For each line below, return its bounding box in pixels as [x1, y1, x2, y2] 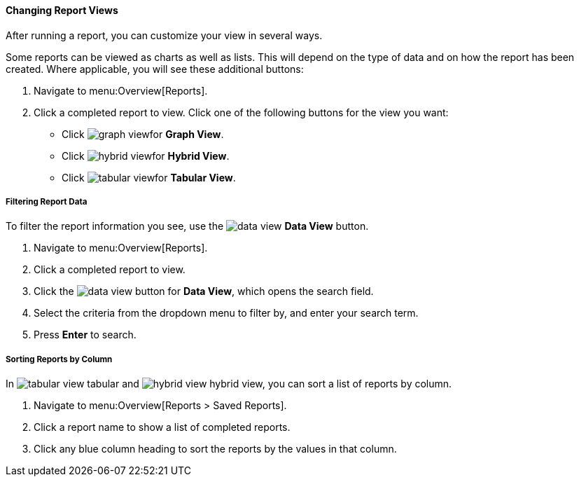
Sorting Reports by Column [6, 354, 113, 364]
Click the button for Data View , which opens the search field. [34, 285, 374, 298]
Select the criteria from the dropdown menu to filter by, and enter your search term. [34, 307, 419, 319]
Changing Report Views [6, 4, 118, 16]
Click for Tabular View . [62, 171, 236, 184]
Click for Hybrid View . [62, 149, 230, 162]
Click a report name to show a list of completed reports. [34, 421, 291, 434]
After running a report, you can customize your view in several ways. [6, 29, 323, 41]
